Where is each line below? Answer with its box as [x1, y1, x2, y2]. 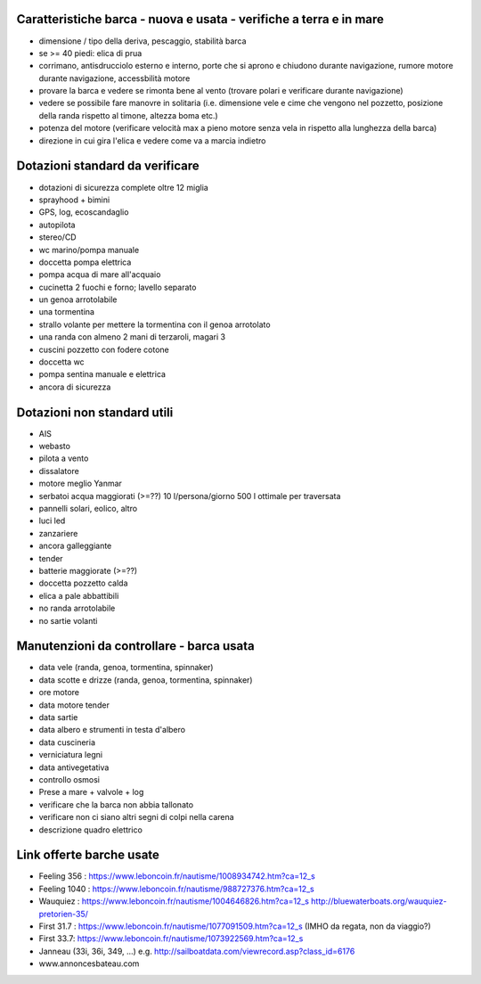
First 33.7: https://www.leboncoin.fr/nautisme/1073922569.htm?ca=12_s [38, 933, 304, 944]
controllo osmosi [38, 774, 101, 784]
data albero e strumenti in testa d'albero [38, 725, 186, 735]
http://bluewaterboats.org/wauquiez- [310, 896, 447, 906]
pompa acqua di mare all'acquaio [38, 269, 161, 280]
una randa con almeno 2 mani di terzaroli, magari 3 [38, 332, 226, 342]
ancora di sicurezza [38, 381, 111, 392]
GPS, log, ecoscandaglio [38, 207, 129, 217]
